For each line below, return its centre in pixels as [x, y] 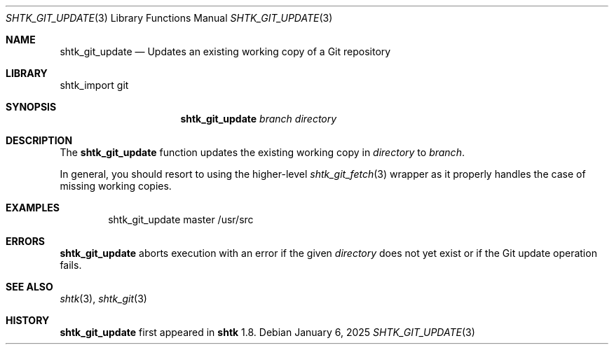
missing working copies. [116, 186]
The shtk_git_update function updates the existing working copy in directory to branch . [262, 152]
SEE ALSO [29, 287]
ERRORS [26, 241]
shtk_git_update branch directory [259, 119]
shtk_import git [94, 85]
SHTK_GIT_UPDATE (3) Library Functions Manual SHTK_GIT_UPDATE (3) [169, 18]
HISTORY [28, 320]
